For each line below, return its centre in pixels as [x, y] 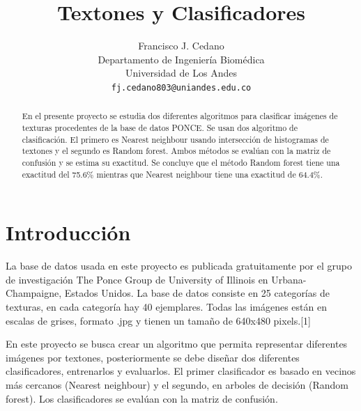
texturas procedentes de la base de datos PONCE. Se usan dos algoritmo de [160, 128]
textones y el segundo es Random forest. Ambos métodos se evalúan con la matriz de [176, 151]
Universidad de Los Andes [181, 73]
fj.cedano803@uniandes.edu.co [181, 87]
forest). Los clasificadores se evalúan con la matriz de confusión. [142, 398]
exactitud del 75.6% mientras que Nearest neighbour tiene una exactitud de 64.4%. [172, 174]
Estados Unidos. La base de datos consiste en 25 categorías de [197, 293]
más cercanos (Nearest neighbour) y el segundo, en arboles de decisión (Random [177, 384]
